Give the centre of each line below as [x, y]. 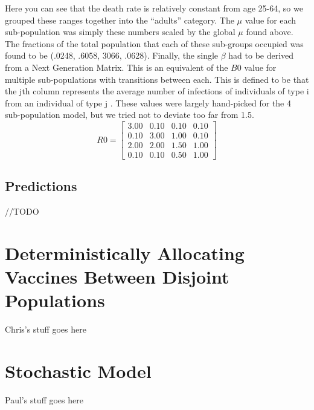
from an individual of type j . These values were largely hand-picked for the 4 [148, 102]
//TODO [22, 211]
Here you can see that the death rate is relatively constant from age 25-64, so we [154, 8]
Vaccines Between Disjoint [117, 277]
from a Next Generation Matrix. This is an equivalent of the [117, 67]
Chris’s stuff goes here [46, 329]
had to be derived [261, 55]
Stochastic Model [78, 371]
